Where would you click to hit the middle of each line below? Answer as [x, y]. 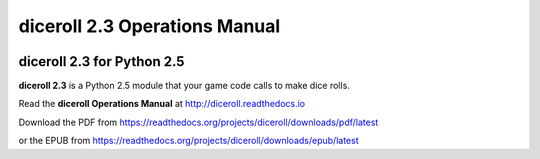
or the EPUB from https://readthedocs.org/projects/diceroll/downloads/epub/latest [188, 141]
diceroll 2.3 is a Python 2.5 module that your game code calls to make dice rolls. [184, 86]
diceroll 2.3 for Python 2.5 [101, 61]
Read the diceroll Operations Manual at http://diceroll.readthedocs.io [161, 104]
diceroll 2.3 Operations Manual [149, 26]
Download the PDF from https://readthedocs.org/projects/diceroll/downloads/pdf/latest [198, 122]
